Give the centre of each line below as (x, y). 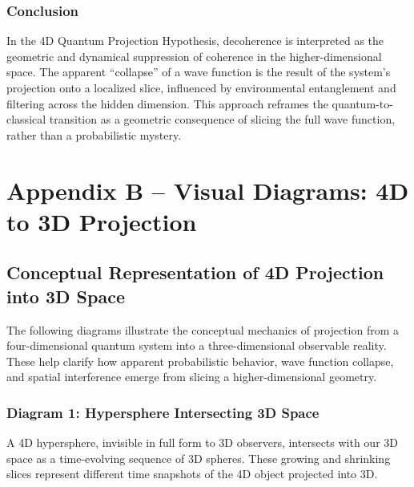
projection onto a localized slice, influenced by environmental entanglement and (201, 87)
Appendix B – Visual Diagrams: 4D (208, 190)
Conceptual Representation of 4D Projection (195, 272)
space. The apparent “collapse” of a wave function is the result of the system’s (199, 72)
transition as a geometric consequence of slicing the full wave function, (222, 119)
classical (26, 119)
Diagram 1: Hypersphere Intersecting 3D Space (163, 412)
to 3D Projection (102, 221)
